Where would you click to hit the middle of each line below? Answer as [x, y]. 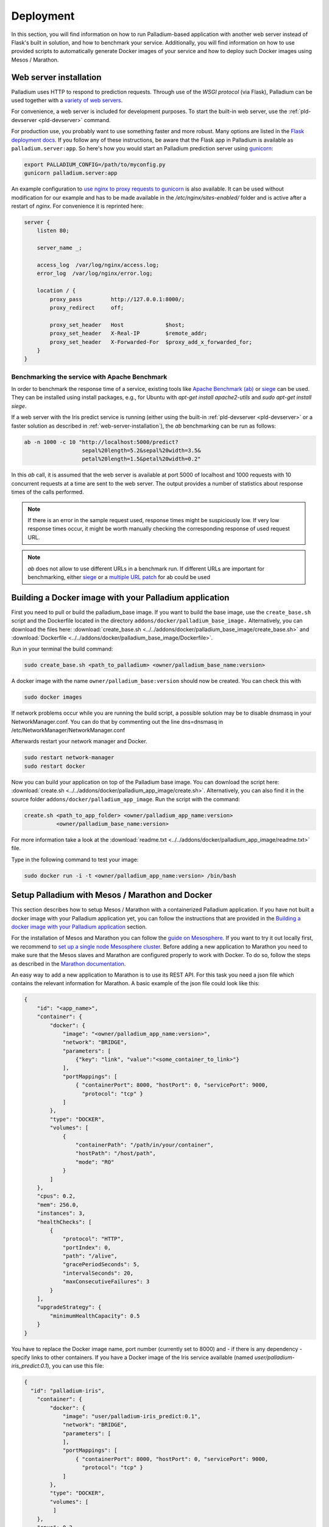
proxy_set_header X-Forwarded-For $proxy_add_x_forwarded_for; [151, 342]
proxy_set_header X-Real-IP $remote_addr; [129, 333]
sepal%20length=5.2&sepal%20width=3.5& [141, 451]
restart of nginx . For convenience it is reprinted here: [77, 206]
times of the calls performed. [48, 492]
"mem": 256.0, [58, 1204]
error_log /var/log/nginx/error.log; [95, 274]
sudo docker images [53, 697]
